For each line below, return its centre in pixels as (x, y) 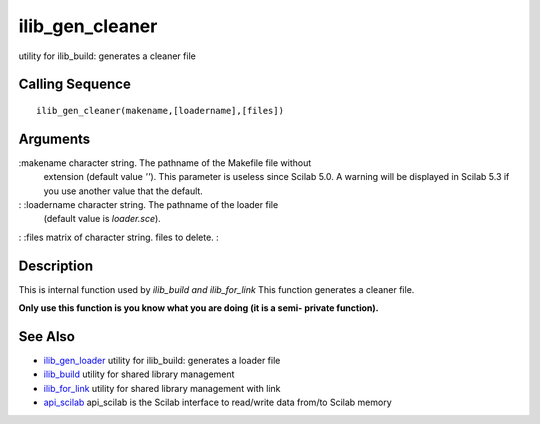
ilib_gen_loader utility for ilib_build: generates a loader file (162, 361)
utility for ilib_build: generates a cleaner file (107, 56)
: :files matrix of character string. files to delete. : (118, 237)
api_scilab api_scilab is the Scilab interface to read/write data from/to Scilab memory (217, 402)
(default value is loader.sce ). (102, 219)
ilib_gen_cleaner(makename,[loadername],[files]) (160, 110)
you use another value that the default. (123, 191)
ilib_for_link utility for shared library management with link (162, 388)
